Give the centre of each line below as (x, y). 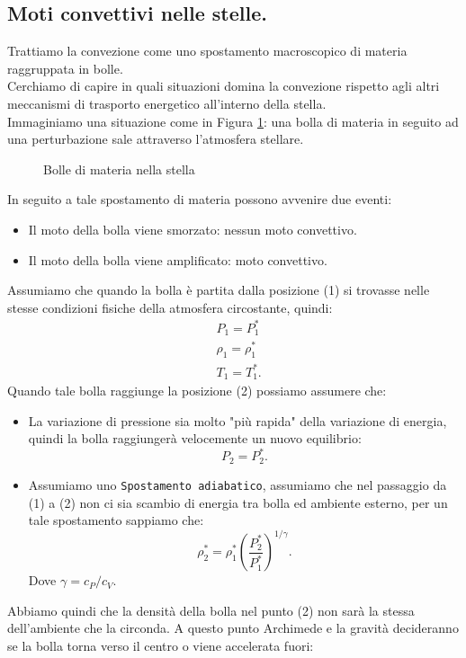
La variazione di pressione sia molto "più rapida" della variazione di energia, (237, 420)
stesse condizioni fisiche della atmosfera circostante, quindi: (170, 307)
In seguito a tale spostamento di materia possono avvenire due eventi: (200, 199)
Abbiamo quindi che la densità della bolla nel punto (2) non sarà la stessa (211, 610)
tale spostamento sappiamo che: (116, 520)
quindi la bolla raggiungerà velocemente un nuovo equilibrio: (195, 438)
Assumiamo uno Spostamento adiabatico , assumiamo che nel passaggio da (237, 484)
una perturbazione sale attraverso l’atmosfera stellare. (156, 139)
